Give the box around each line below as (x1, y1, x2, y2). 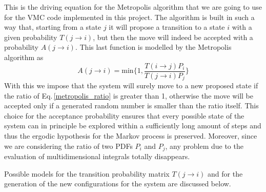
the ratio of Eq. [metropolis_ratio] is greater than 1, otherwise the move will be (4, 90, 254, 101)
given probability (4, 31, 57, 42)
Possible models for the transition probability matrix (4, 168, 170, 179)
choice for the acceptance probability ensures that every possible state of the (4, 110, 244, 121)
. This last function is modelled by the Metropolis (75, 42, 232, 52)
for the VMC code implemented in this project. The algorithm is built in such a (4, 11, 255, 22)
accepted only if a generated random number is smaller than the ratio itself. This (4, 100, 259, 111)
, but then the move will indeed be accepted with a (93, 31, 253, 42)
